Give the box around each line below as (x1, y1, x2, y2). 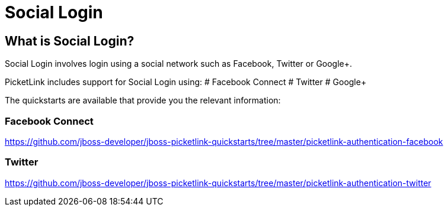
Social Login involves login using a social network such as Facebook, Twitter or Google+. (5, 59, 353, 69)
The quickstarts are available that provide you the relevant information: (5, 95, 281, 106)
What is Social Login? (5, 33, 135, 48)
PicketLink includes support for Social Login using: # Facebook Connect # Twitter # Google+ (5, 77, 367, 87)
